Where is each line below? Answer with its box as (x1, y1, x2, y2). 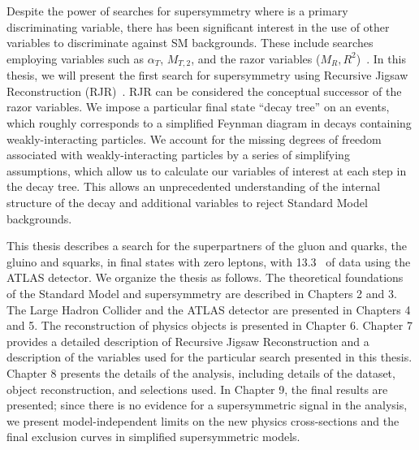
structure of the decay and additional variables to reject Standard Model (6, 193, 368, 210)
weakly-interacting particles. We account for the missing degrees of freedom (6, 130, 382, 147)
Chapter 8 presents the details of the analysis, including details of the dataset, (6, 364, 395, 381)
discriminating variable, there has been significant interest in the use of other (6, 18, 390, 35)
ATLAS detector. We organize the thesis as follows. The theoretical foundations (6, 269, 404, 286)
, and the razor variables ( (191, 50, 321, 67)
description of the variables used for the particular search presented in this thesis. (6, 348, 413, 366)
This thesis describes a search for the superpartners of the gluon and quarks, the (6, 237, 407, 254)
